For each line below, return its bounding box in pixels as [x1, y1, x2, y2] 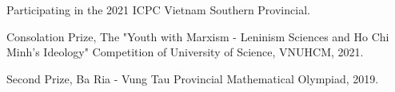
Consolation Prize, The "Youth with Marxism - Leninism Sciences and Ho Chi [6, 28, 389, 44]
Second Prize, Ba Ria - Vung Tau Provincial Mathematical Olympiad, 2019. [6, 70, 379, 86]
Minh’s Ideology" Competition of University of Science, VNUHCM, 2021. [6, 44, 364, 60]
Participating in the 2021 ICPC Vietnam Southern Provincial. [6, 2, 310, 17]
